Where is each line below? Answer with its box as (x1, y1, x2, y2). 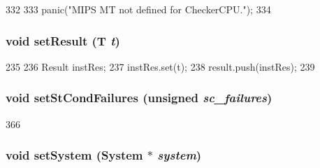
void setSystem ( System (6, 146, 143, 164)
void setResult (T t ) (6, 31, 120, 49)
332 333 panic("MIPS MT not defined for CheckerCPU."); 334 (6, 2, 271, 16)
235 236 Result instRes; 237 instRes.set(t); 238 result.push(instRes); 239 (6, 59, 315, 73)
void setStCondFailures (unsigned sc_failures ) (6, 89, 272, 106)
